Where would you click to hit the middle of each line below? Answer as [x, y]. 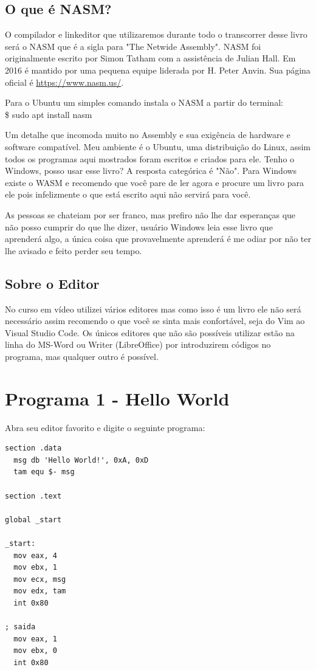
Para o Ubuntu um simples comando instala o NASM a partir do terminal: [144, 102]
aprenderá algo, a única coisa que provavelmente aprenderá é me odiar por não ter [158, 239]
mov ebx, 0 [35, 651]
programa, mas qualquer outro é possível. [82, 356]
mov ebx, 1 [35, 568]
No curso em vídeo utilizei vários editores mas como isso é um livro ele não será [153, 309]
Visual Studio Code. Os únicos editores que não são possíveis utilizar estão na [150, 332]
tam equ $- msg [44, 472]
